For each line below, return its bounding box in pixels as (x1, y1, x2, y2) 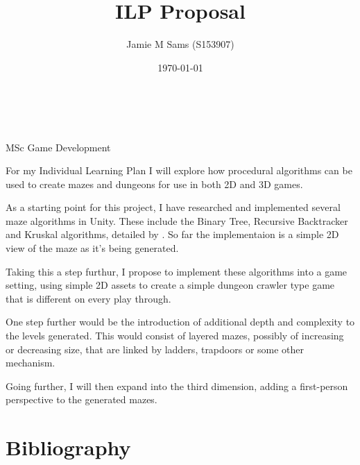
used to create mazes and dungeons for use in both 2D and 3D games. (6, 176, 303, 191)
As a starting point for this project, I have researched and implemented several (6, 200, 341, 214)
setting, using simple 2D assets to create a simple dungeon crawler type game (6, 278, 335, 292)
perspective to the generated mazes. (6, 392, 157, 407)
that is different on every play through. (6, 291, 171, 305)
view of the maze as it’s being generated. (6, 241, 179, 255)
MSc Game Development (6, 139, 111, 154)
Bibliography (6, 433, 131, 462)
